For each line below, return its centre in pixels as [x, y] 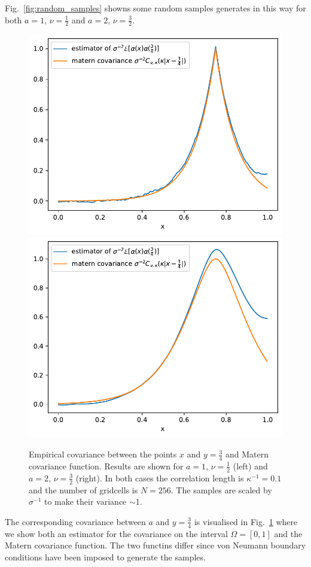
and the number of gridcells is [83, 489]
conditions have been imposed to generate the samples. [105, 557]
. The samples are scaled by [221, 489]
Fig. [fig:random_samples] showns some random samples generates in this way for [155, 8]
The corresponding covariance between [75, 521]
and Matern [247, 454]
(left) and [250, 466]
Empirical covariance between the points [103, 454]
